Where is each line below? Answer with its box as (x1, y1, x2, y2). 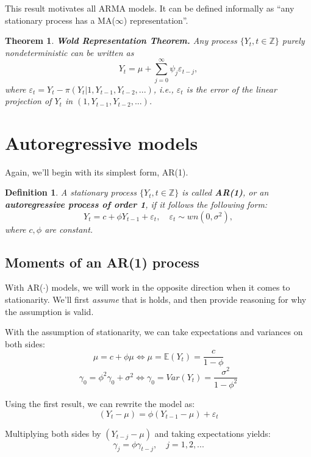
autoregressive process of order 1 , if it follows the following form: (5, 198, 268, 210)
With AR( (5, 281, 43, 294)
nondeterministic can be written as (5, 46, 134, 58)
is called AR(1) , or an (182, 186, 269, 199)
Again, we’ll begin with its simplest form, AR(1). (5, 165, 188, 178)
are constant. (45, 222, 93, 235)
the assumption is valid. (5, 305, 94, 317)
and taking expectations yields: (154, 427, 271, 439)
